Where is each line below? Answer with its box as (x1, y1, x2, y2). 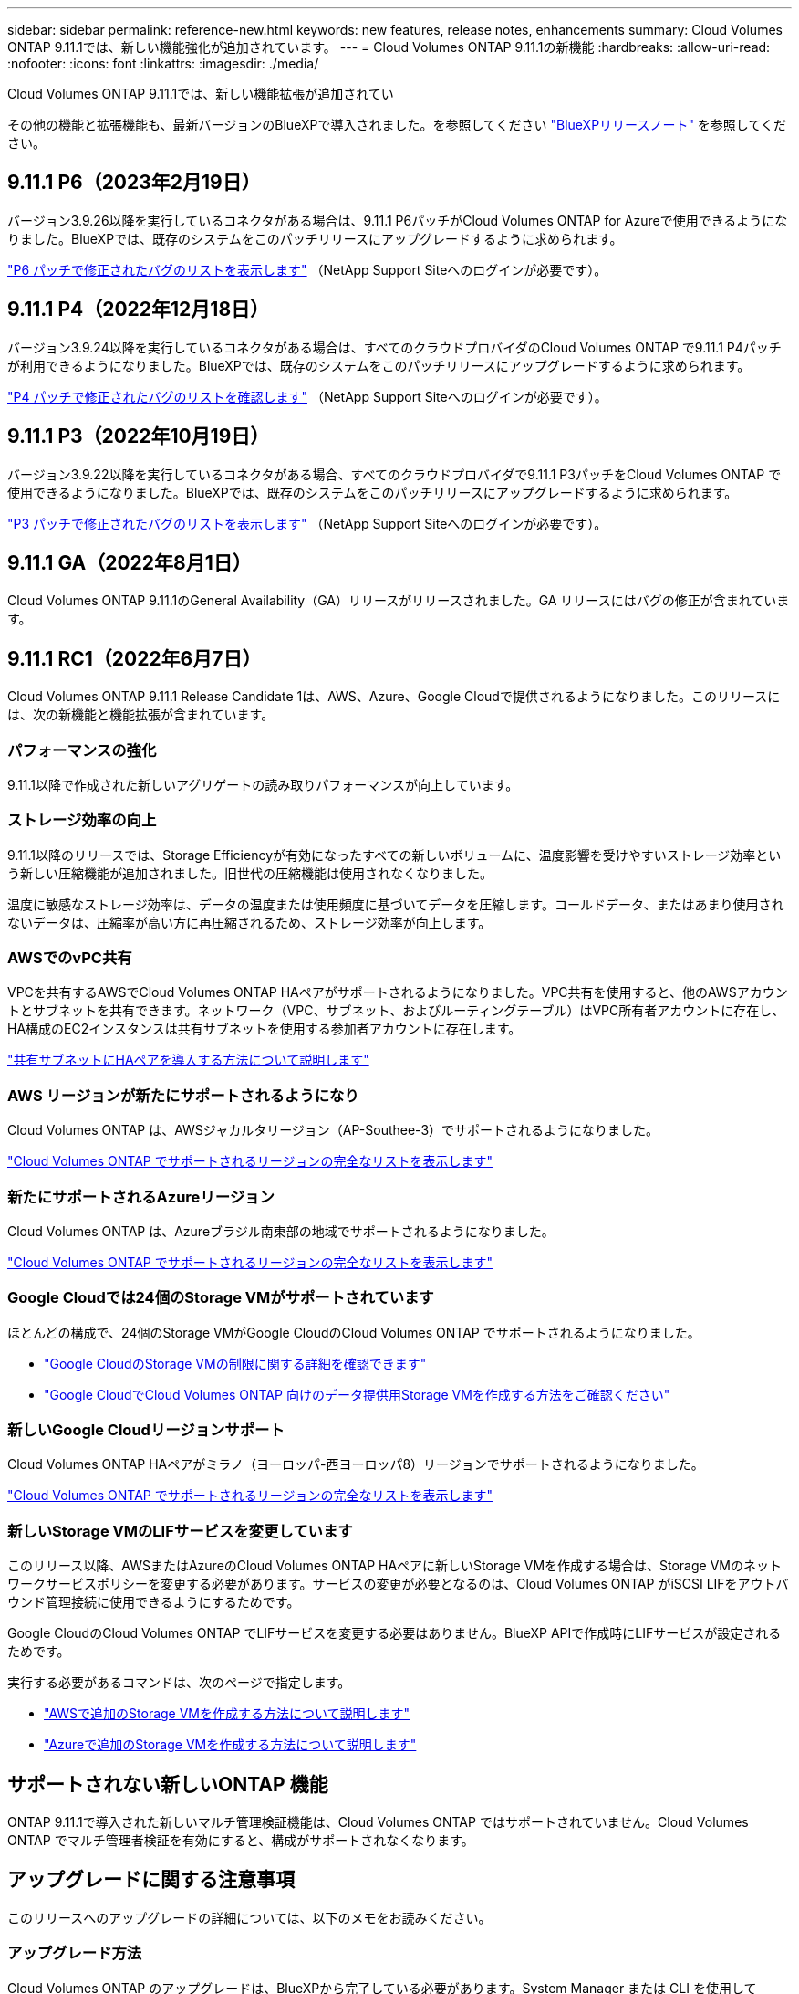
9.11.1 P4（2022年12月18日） (7, 298, 270, 321)
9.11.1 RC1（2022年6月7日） (7, 646, 262, 670)
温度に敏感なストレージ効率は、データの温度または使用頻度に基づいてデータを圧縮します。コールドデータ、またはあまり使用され (7, 896, 784, 912)
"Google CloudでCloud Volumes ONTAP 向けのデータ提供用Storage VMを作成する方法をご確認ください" (44, 1386, 670, 1402)
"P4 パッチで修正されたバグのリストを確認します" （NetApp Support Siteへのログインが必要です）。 (7, 388, 607, 404)
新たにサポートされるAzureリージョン (7, 1187, 275, 1206)
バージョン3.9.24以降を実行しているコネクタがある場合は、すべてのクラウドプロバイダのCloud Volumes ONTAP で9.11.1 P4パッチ (7, 339, 782, 355)
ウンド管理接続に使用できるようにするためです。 (7, 1594, 300, 1611)
